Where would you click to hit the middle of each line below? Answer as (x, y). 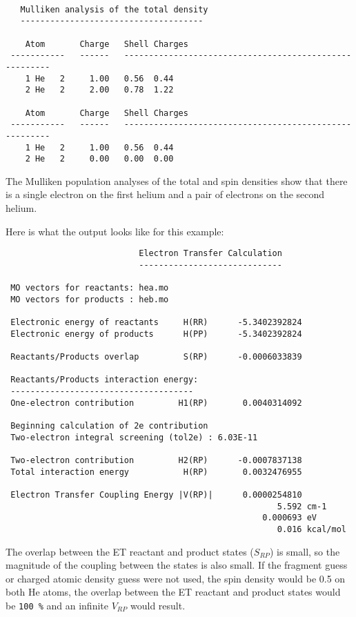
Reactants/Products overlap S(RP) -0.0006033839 (156, 357)
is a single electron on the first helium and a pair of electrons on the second (165, 194)
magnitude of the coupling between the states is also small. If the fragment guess (177, 565)
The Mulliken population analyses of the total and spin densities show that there (177, 180)
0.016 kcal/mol (311, 529)
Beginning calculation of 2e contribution (109, 426)
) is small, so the (305, 551)
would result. (158, 605)
